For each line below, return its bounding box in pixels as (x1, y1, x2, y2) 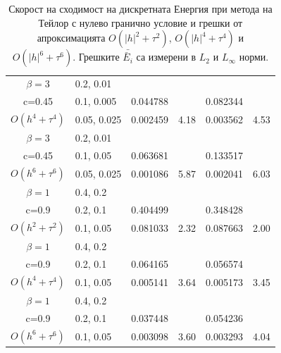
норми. (239, 49, 269, 64)
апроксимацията (37, 30, 106, 45)
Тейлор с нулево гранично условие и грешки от (38, 15, 243, 30)
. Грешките (73, 49, 120, 64)
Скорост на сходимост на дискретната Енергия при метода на (8, 1, 273, 16)
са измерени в (136, 49, 196, 64)
